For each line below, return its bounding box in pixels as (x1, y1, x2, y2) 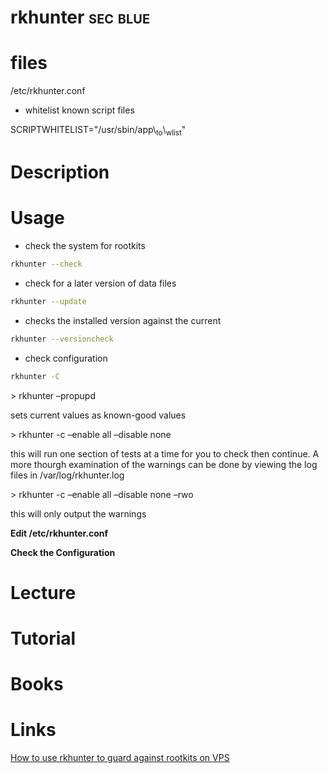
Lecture (10, 581, 77, 604)
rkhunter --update (10, 296, 87, 306)
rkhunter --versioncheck (10, 334, 114, 344)
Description (10, 161, 110, 184)
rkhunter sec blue (10, 6, 151, 29)
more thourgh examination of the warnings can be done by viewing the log (10, 458, 318, 470)
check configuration (24, 352, 108, 364)
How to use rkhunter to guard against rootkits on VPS (10, 752, 230, 764)
